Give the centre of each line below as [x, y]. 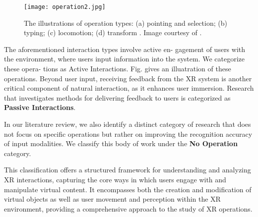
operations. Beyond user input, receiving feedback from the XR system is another [128, 78]
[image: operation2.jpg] [65, 7]
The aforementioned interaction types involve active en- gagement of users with [125, 49]
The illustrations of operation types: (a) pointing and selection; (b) [126, 23]
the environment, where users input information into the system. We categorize [125, 59]
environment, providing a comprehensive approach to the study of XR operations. [128, 208]
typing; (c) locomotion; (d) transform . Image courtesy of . [113, 32]
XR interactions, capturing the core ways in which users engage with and [115, 179]
